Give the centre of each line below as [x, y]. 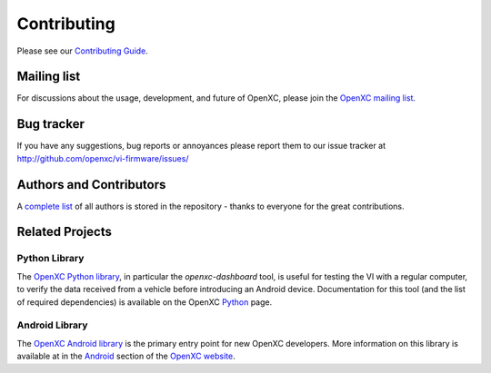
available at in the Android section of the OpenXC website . [126, 356]
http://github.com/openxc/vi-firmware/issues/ [103, 158]
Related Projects [65, 232]
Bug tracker [51, 124]
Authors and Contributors [91, 185]
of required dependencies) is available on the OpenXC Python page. [145, 302]
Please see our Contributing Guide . [83, 51]
